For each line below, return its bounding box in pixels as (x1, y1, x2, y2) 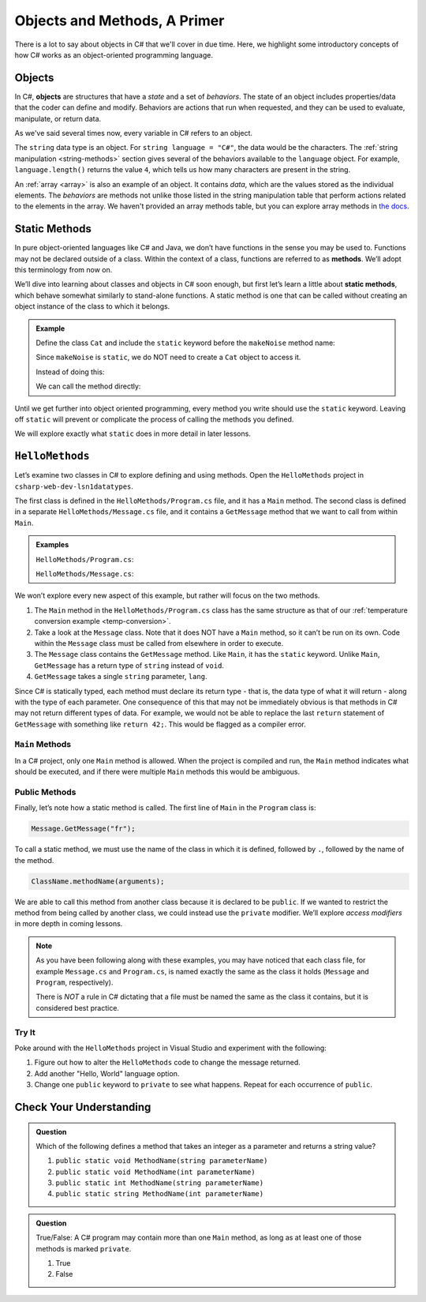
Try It (14, 1026, 35, 1037)
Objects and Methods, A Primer (14, 12, 225, 29)
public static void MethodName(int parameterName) (55, 1167, 256, 1176)
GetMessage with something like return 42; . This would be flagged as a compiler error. (14, 719, 307, 729)
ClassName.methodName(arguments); (31, 876, 165, 886)
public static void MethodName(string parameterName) (55, 1157, 268, 1165)
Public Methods (14, 786, 77, 797)
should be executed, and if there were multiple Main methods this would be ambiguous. (14, 767, 300, 777)
